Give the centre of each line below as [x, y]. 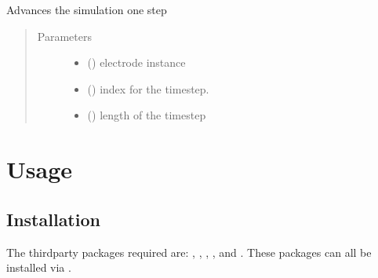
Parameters [64, 36]
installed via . [39, 267]
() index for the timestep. [148, 88]
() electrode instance [136, 62]
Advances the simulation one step [87, 9]
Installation [53, 219]
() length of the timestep [147, 115]
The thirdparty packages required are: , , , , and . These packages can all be [189, 252]
